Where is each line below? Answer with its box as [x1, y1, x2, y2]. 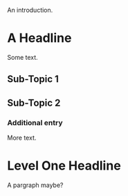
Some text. [7, 53, 38, 61]
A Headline [7, 31, 72, 46]
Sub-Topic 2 [7, 97, 61, 108]
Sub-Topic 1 [7, 73, 59, 85]
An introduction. [7, 6, 53, 14]
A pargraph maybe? [7, 181, 64, 189]
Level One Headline [7, 158, 121, 174]
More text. [7, 133, 37, 142]
